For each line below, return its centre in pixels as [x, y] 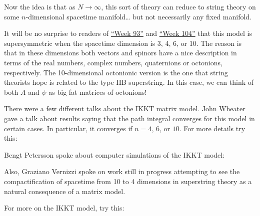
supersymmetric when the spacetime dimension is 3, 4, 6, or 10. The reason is [123, 43]
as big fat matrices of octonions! [98, 92]
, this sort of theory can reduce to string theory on [178, 6]
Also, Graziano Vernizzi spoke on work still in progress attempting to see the [122, 171]
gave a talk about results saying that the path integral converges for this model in [129, 118]
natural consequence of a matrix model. [65, 191]
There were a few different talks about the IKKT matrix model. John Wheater [125, 108]
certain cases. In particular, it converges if [68, 128]
